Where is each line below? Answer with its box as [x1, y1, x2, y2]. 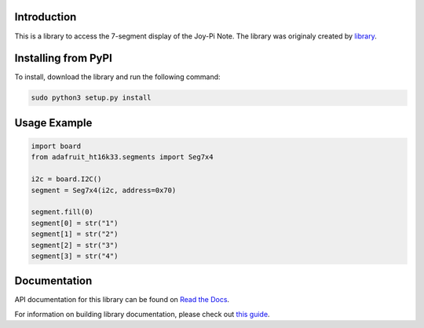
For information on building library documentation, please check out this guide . [14, 309, 270, 319]
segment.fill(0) [31, 208, 94, 217]
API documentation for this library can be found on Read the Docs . [14, 295, 230, 304]
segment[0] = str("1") [31, 218, 119, 228]
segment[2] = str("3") [31, 240, 119, 250]
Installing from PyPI [14, 52, 113, 65]
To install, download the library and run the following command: [14, 72, 221, 82]
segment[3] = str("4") [31, 251, 119, 261]
